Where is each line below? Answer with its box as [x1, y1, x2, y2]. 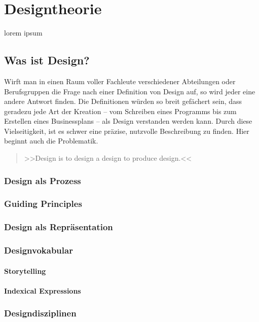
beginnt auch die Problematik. [4, 135, 98, 146]
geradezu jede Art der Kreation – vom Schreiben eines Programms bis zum [4, 105, 237, 116]
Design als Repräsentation [4, 221, 113, 233]
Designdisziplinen [4, 307, 77, 319]
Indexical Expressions [4, 285, 81, 296]
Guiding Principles [4, 197, 82, 210]
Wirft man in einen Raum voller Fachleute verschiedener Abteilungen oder [4, 76, 236, 86]
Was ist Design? [4, 52, 90, 68]
